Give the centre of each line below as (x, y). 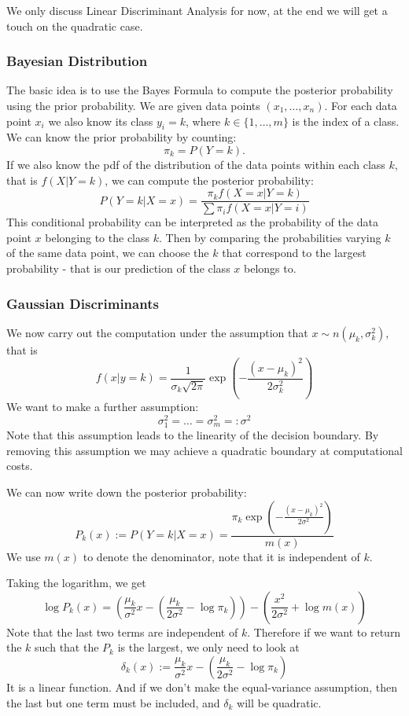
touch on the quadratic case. (75, 26)
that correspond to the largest (294, 253)
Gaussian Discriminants (83, 303)
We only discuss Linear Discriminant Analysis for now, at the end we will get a (197, 10)
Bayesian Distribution (77, 61)
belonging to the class (98, 237)
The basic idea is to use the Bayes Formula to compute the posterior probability (200, 90)
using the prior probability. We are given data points (133, 105)
